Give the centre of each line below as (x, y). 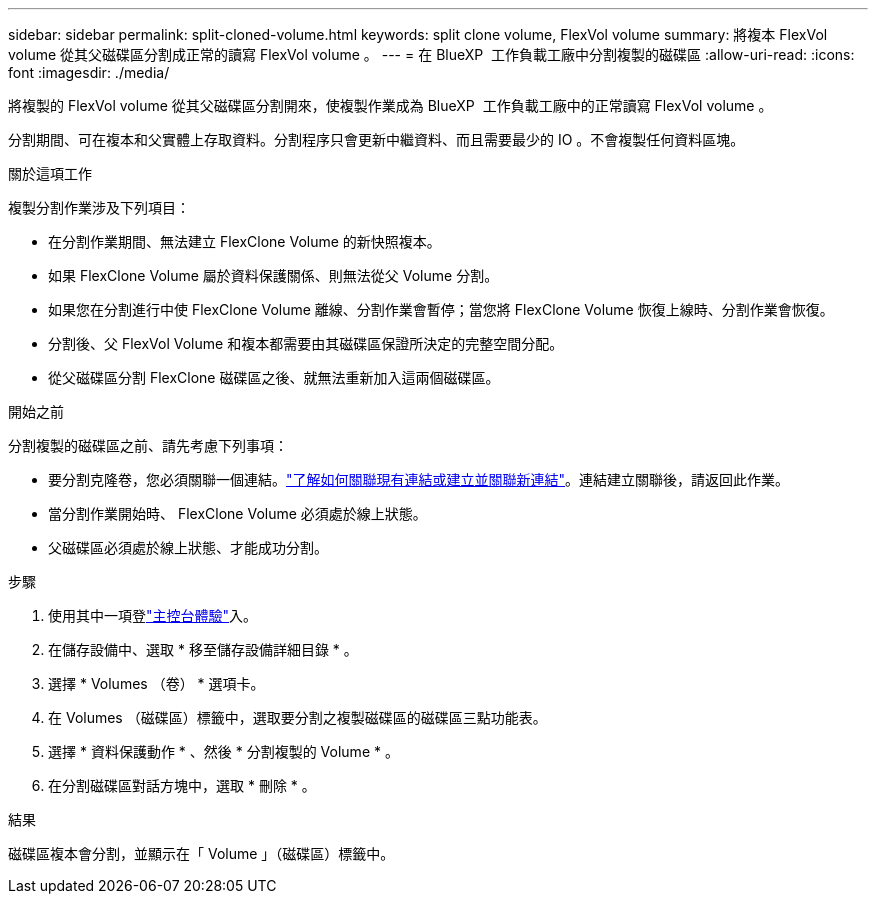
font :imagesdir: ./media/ (89, 72)
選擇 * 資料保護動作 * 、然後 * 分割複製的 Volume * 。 (223, 751)
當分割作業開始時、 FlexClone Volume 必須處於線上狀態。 (237, 513)
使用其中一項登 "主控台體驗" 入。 (153, 615)
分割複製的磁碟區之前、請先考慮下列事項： (148, 445)
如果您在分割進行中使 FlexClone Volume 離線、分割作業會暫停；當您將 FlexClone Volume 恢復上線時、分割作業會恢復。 (441, 309)
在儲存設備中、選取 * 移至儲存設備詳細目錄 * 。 (203, 649)
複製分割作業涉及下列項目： (99, 207)
